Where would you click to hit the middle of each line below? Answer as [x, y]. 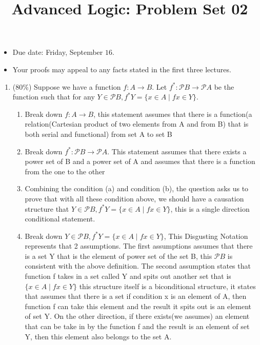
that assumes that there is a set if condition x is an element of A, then [136, 296]
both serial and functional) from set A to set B [98, 134]
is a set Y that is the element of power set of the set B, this [118, 256]
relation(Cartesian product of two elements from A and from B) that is [137, 124]
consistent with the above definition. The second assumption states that [138, 266]
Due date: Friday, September [58, 52]
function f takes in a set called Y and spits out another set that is [128, 276]
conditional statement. [60, 219]
